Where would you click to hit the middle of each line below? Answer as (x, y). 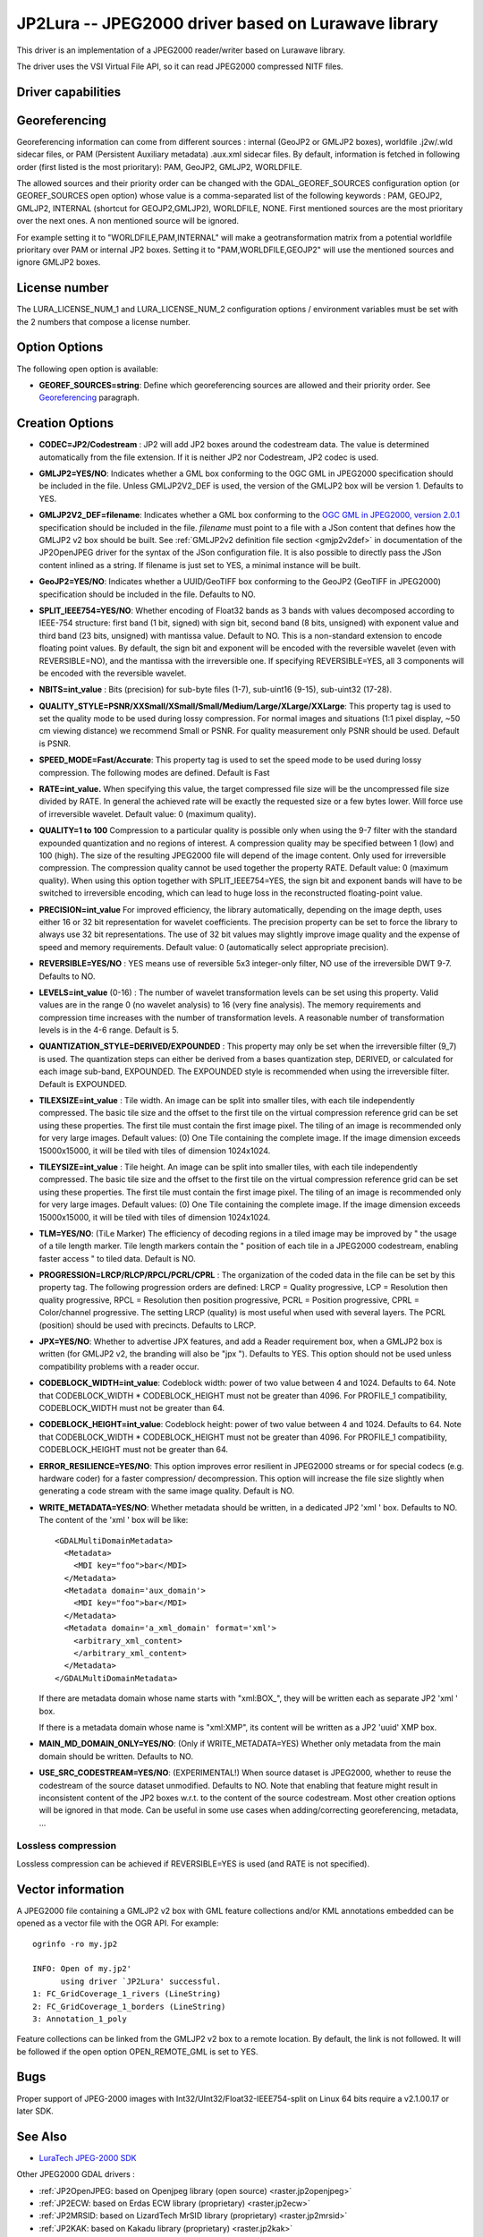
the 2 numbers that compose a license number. (104, 321)
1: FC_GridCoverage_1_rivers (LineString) (127, 1994)
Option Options (60, 348)
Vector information (71, 1889)
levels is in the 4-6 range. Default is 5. (109, 1030)
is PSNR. (55, 744)
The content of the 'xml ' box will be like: (114, 1520)
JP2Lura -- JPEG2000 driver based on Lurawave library (227, 23)
